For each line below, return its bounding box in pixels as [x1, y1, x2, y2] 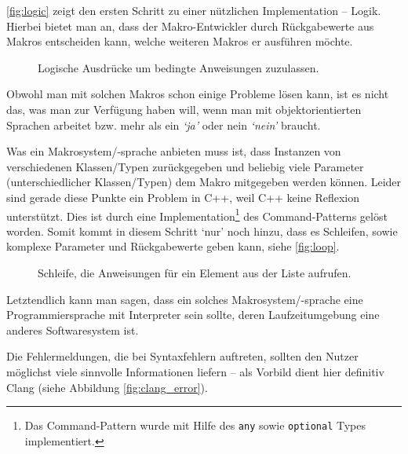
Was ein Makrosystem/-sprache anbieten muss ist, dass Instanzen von [6, 143, 341, 159]
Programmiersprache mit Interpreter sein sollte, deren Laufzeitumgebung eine [6, 306, 380, 323]
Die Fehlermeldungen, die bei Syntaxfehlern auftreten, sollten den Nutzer [6, 348, 359, 364]
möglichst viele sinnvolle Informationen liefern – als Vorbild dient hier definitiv [6, 363, 384, 379]
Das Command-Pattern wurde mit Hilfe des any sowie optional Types [24, 417, 366, 434]
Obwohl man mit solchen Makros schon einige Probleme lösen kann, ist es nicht [6, 86, 389, 102]
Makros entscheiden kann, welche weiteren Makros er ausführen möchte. [6, 33, 353, 49]
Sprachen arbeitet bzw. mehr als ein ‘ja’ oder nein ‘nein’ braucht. [6, 116, 321, 133]
